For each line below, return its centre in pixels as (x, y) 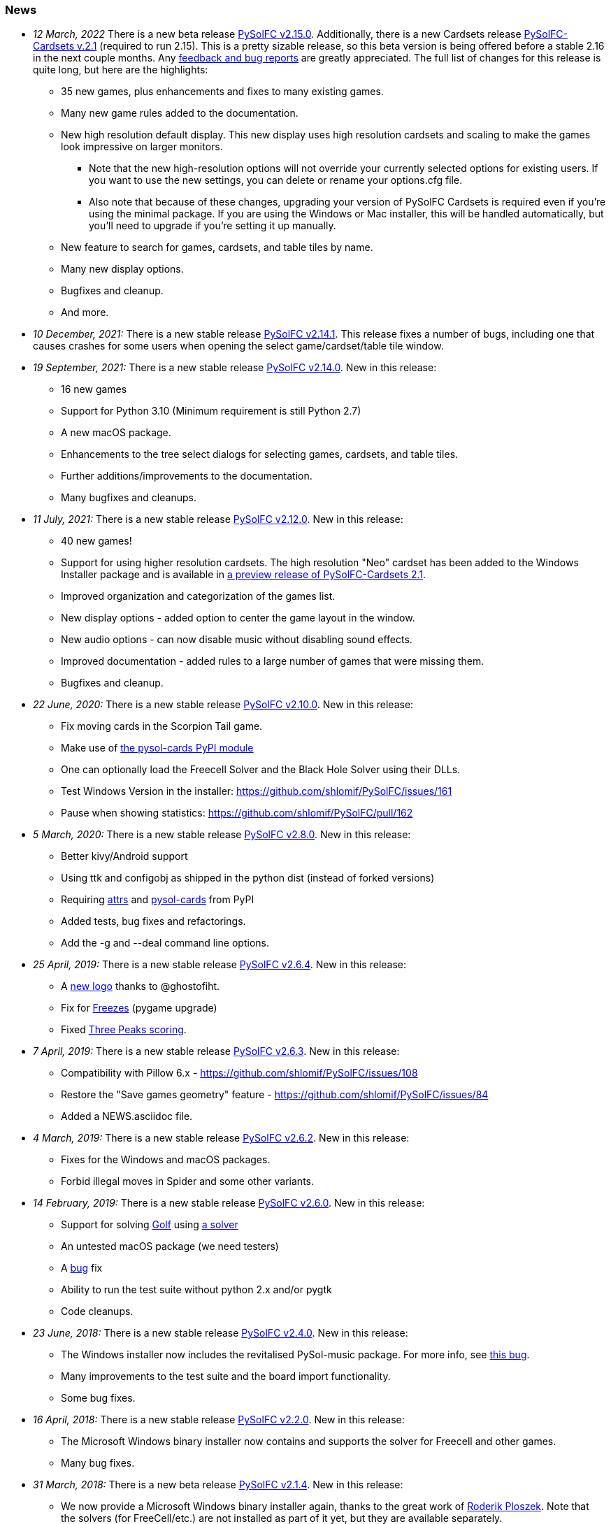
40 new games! (96, 541)
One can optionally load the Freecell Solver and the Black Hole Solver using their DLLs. (261, 770)
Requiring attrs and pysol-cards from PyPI (158, 900)
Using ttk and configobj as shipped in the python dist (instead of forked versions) (248, 878)
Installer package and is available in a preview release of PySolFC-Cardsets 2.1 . (244, 575)
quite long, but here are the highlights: (121, 70)
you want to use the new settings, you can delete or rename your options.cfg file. (276, 180)
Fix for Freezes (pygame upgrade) (139, 1008)
